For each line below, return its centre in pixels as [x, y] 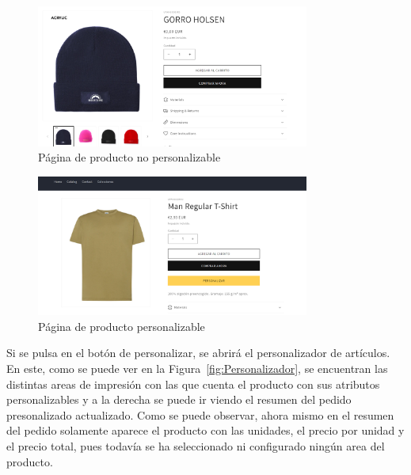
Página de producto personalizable [122, 326]
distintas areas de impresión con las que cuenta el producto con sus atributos [193, 384]
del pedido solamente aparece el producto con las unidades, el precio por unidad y [205, 430]
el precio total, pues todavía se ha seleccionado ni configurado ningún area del [196, 446]
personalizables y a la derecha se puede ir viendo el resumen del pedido [179, 399]
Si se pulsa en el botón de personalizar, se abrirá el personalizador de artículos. [198, 353]
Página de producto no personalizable [129, 157]
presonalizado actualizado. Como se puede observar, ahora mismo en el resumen [200, 414]
